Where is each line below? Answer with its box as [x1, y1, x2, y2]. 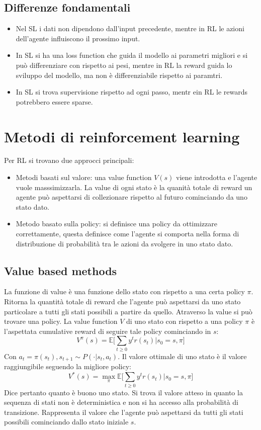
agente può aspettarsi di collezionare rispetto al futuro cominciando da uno [16, 192, 247, 202]
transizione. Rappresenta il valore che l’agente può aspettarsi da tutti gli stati [4, 406, 243, 417]
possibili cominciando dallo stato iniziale [4, 416, 129, 427]
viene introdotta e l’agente [176, 172, 257, 183]
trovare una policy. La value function [4, 316, 118, 326]
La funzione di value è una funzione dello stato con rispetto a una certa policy [4, 286, 245, 297]
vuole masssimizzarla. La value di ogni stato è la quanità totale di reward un [16, 182, 252, 192]
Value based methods [4, 263, 117, 278]
